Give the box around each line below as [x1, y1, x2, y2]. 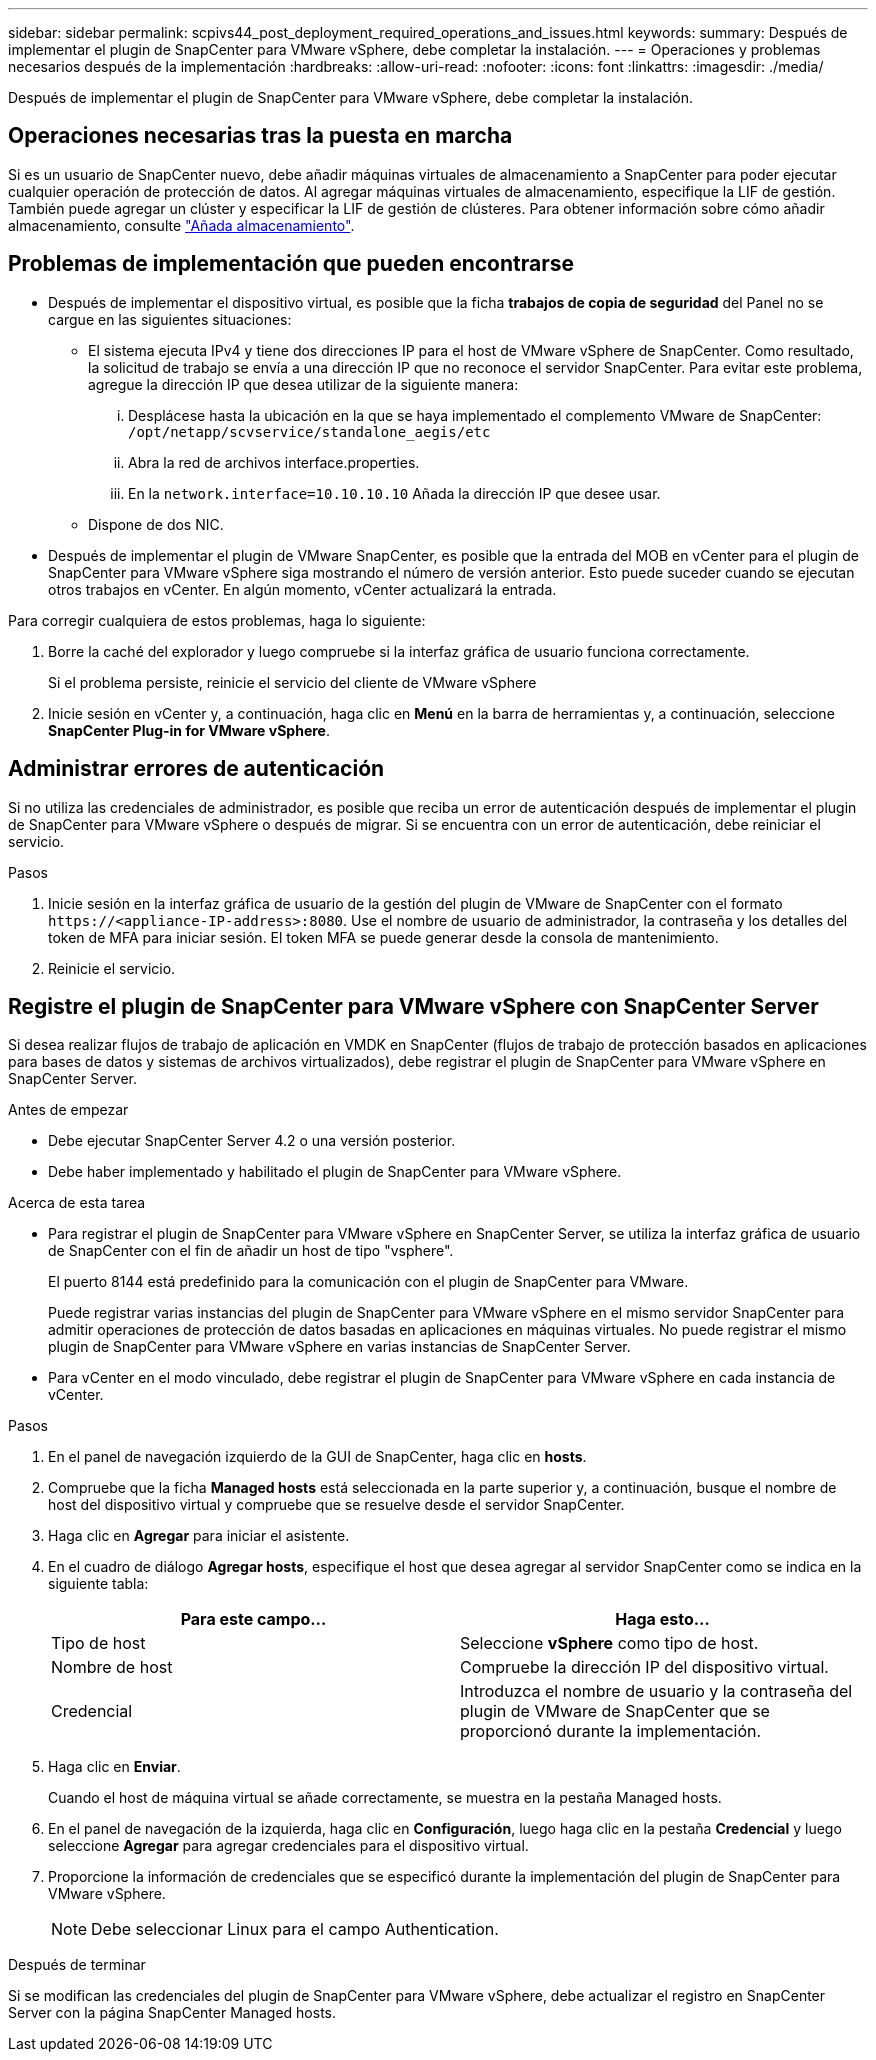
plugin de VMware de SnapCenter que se [460, 1701, 770, 1722]
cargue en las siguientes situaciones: [48, 310, 292, 328]
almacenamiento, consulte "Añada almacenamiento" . [8, 216, 355, 234]
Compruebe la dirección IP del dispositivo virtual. [460, 1657, 829, 1678]
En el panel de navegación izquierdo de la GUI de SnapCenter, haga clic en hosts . [48, 1448, 587, 1466]
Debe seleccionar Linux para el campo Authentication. [91, 1919, 499, 1940]
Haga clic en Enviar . [48, 1758, 181, 1776]
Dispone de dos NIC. [88, 515, 224, 533]
